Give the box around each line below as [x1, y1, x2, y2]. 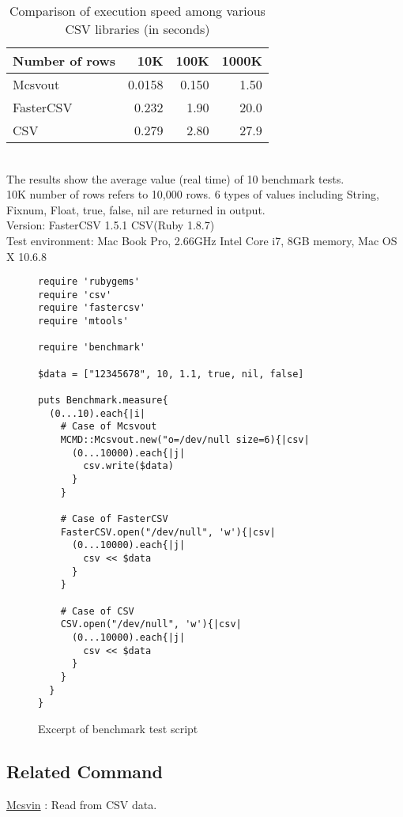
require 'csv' [38, 289, 112, 301]
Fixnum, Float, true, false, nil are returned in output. [6, 201, 266, 217]
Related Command [6, 758, 163, 783]
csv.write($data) [83, 460, 174, 472]
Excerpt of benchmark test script [38, 720, 198, 736]
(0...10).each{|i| [49, 407, 146, 419]
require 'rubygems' [38, 276, 140, 288]
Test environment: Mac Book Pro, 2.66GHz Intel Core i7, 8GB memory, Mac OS [6, 232, 397, 248]
